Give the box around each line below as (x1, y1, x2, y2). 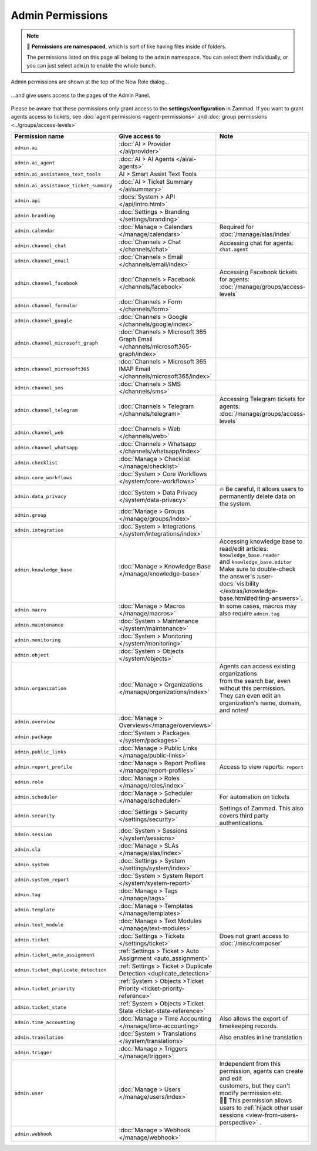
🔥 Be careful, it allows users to (219, 485, 304, 493)
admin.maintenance (14, 621, 64, 628)
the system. (219, 500, 252, 508)
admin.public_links (14, 749, 67, 755)
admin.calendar (14, 227, 55, 234)
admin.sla (14, 846, 41, 853)
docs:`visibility (219, 580, 259, 588)
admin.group (14, 511, 46, 518)
